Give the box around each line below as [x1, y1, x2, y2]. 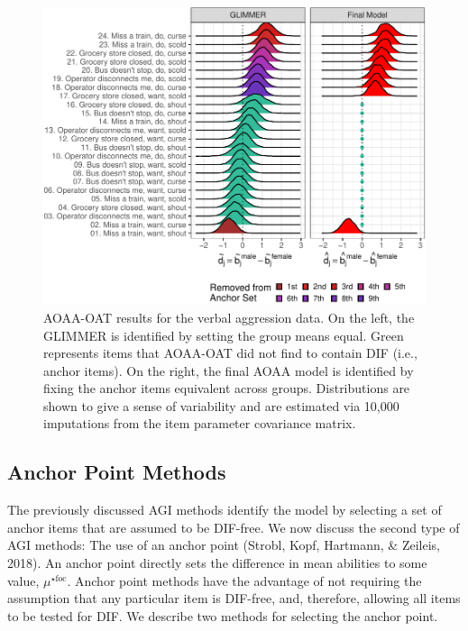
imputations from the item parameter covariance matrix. [43, 414, 356, 433]
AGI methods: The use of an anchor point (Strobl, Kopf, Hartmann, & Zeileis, [7, 535, 440, 554]
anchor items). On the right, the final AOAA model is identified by [43, 361, 414, 380]
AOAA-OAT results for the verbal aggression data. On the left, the [43, 307, 415, 326]
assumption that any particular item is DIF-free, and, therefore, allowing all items [7, 589, 461, 608]
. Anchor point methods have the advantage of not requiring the [67, 571, 422, 590]
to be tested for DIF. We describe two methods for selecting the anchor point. [7, 606, 438, 625]
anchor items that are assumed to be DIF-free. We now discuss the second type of [7, 517, 460, 536]
